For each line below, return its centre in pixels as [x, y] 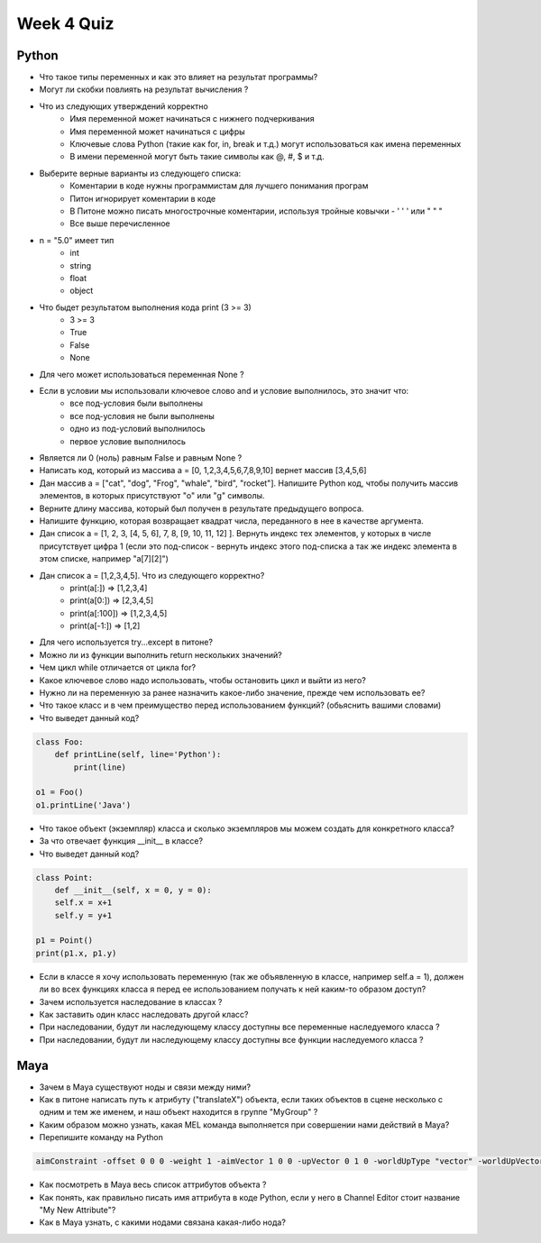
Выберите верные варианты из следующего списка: [140, 173]
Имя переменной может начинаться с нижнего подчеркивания [192, 119]
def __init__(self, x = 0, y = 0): [133, 890]
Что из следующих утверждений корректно [124, 106]
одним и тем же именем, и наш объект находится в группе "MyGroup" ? [179, 1112]
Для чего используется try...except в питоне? [126, 642]
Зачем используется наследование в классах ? [131, 1001]
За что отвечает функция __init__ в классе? [121, 841]
